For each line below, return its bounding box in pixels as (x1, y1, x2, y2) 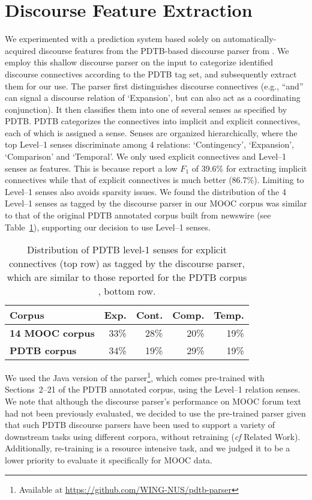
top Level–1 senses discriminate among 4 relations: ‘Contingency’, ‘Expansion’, (5, 138, 294, 151)
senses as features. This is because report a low (5, 161, 178, 174)
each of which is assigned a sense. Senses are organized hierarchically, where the (5, 126, 298, 139)
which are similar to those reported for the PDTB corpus (7, 270, 247, 285)
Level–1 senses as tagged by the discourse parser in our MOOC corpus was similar (5, 197, 307, 209)
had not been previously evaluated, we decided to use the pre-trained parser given (5, 406, 306, 419)
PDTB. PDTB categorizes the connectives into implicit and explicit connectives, (5, 115, 301, 127)
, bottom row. (98, 284, 156, 298)
